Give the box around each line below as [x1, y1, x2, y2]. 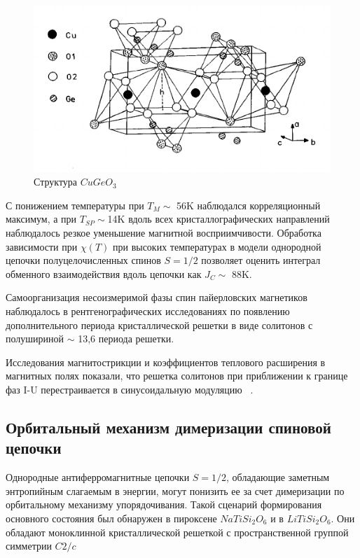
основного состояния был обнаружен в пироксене [6, 510, 217, 525]
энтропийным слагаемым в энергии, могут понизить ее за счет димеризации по [6, 483, 345, 498]
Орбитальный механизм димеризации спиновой [6, 417, 331, 438]
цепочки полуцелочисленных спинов [6, 253, 161, 267]
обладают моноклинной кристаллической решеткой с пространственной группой [6, 524, 349, 539]
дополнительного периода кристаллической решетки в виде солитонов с [6, 317, 313, 332]
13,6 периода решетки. [78, 331, 174, 346]
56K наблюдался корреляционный [176, 197, 321, 212]
